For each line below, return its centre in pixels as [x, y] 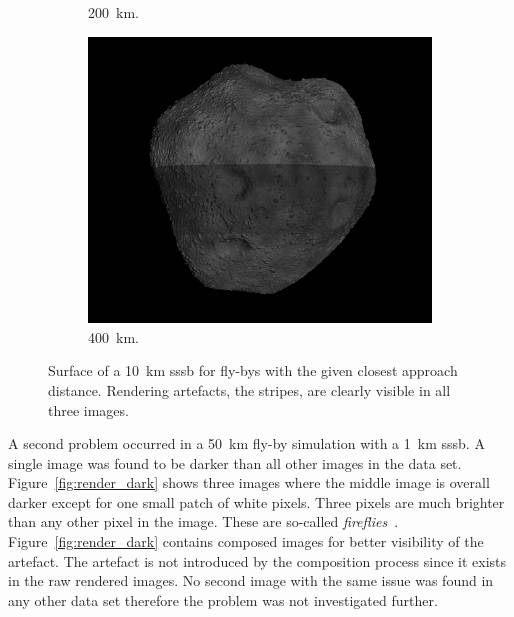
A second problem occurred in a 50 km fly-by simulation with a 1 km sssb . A [246, 443]
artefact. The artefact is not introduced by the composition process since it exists [257, 560]
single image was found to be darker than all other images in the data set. [235, 462]
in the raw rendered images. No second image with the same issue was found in [251, 580]
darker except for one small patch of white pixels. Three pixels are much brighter [256, 501]
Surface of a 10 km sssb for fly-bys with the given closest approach [253, 370]
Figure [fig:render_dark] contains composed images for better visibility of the [246, 541]
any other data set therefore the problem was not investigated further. [223, 599]
